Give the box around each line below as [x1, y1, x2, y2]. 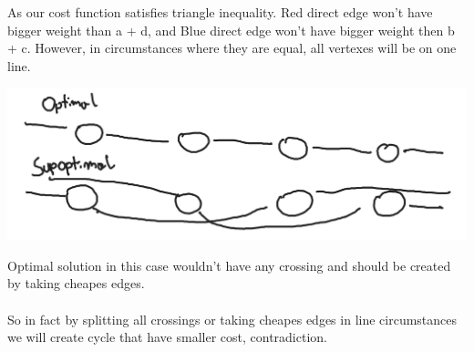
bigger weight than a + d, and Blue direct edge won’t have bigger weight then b [7, 20, 455, 39]
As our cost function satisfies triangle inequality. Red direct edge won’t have [7, 3, 433, 21]
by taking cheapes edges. [7, 274, 145, 293]
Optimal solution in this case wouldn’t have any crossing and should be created [7, 255, 451, 274]
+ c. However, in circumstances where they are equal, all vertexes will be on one [7, 38, 457, 57]
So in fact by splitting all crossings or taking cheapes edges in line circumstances [7, 309, 458, 328]
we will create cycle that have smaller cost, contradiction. [7, 327, 327, 347]
